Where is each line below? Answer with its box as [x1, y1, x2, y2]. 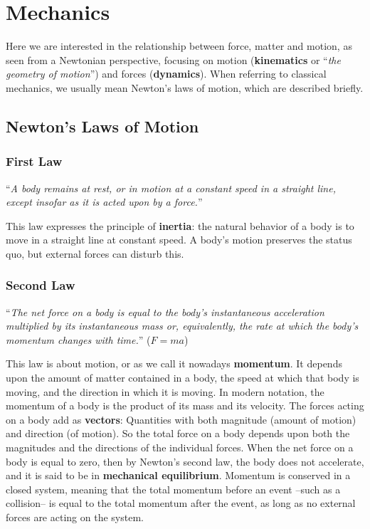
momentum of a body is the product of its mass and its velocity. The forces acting [6, 398, 364, 413]
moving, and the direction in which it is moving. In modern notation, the [6, 384, 324, 399]
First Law [6, 152, 63, 170]
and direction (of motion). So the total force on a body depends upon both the [6, 426, 350, 441]
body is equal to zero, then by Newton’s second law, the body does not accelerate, [6, 454, 364, 468]
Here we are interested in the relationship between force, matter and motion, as [6, 38, 352, 53]
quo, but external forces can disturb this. [6, 246, 184, 261]
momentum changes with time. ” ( [6, 332, 151, 347]
